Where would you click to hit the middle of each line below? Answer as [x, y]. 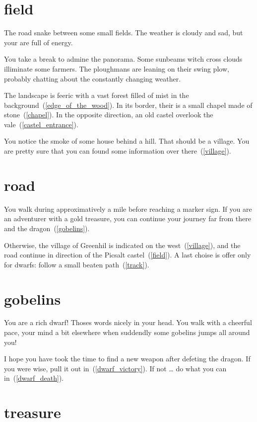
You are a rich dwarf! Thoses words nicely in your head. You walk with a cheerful [128, 322]
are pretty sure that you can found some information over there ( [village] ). [118, 151]
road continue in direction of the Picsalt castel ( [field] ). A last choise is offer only [128, 255]
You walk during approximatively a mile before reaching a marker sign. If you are [128, 209]
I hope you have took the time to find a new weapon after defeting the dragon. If [127, 359]
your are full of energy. [38, 42]
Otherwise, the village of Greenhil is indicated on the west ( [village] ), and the [122, 245]
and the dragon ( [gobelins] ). [47, 228]
